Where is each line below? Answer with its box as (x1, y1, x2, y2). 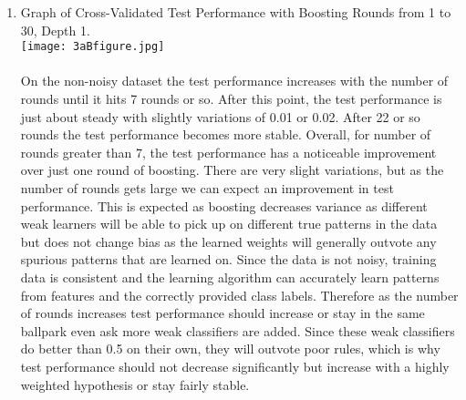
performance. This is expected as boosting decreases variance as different (20, 196, 428, 215)
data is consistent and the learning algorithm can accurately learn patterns (20, 267, 440, 286)
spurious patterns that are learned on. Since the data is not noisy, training (20, 250, 437, 269)
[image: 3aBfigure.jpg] (20, 40, 165, 54)
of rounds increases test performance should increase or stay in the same (20, 303, 425, 323)
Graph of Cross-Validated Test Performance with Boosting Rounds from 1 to (20, 3, 451, 21)
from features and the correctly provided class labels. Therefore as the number (20, 285, 459, 304)
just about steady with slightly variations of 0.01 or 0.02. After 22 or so (20, 107, 420, 126)
